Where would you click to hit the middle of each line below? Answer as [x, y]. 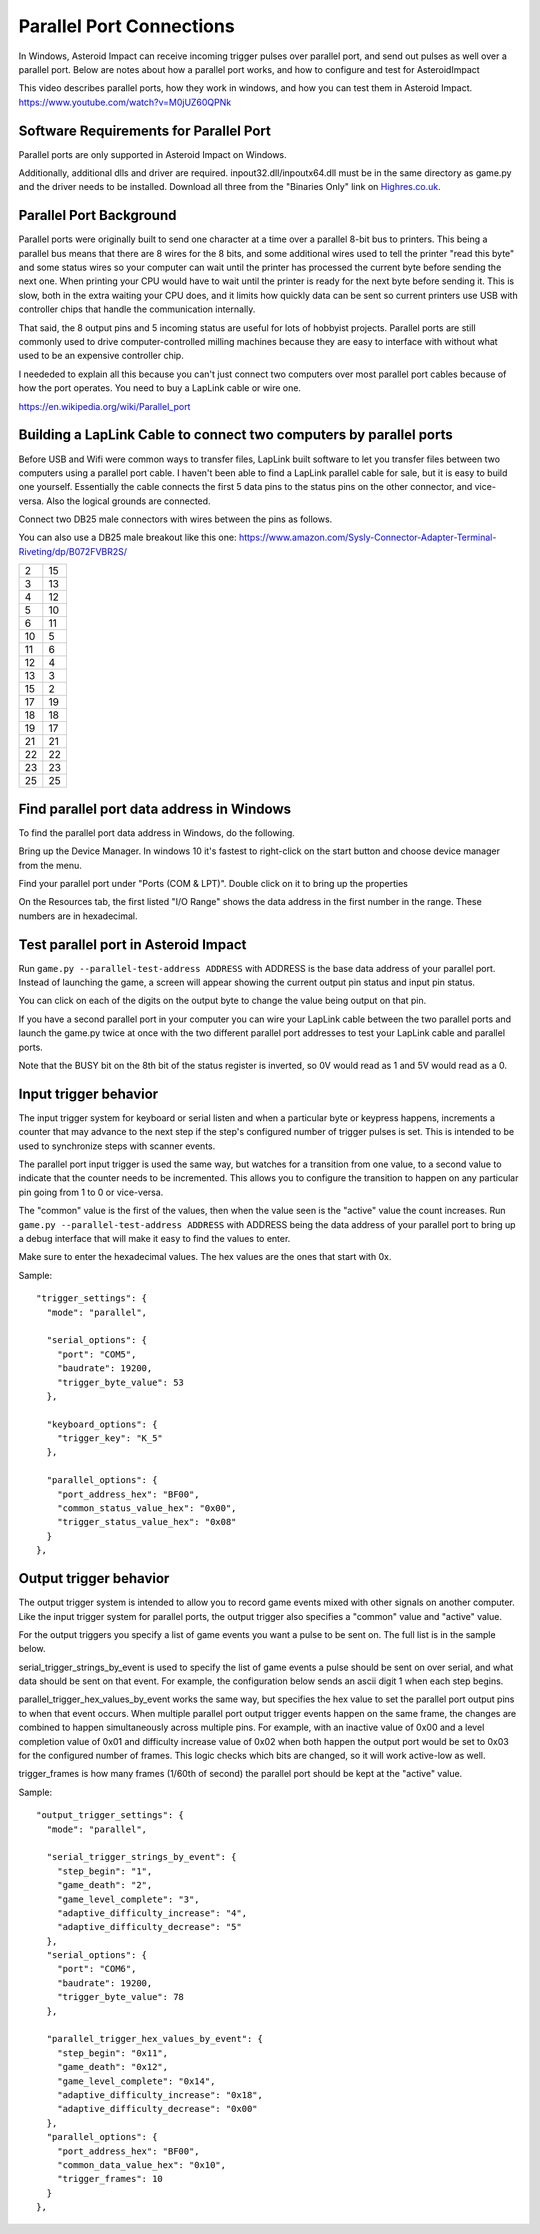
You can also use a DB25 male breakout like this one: [127, 537]
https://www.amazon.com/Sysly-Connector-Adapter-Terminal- [367, 537]
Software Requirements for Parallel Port [145, 130]
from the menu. [50, 865]
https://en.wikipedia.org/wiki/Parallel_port [104, 406]
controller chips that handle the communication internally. [137, 309]
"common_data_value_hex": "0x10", [141, 2164]
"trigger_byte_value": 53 [120, 1382]
